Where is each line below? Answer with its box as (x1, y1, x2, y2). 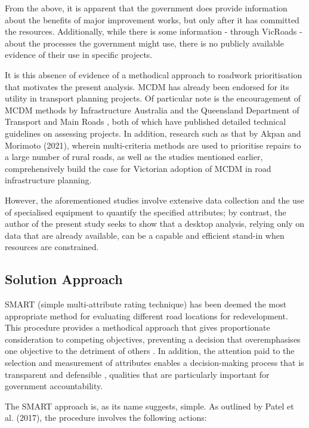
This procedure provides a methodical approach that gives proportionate (5, 321, 270, 334)
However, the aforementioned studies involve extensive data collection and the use (5, 193, 304, 206)
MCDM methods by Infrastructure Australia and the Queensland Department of (5, 103, 299, 116)
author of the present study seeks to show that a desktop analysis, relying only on (5, 217, 305, 230)
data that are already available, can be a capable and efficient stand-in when (5, 229, 285, 241)
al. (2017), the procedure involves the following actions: (5, 411, 207, 424)
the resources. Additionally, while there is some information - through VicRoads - (5, 25, 302, 38)
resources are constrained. (5, 241, 99, 253)
